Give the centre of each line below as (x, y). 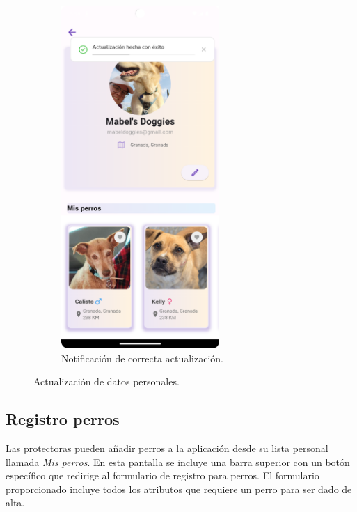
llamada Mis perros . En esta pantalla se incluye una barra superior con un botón (178, 461)
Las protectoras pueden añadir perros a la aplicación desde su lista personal (167, 448)
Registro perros (63, 419)
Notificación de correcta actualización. (143, 358)
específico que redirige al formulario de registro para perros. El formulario (162, 475)
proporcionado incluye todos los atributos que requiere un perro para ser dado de (179, 489)
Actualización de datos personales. (106, 381)
